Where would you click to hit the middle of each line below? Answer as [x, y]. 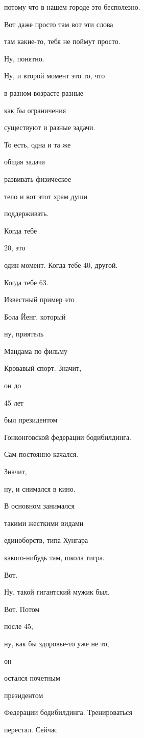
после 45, [19, 626]
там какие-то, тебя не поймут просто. [62, 41]
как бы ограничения [35, 110]
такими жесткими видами [44, 523]
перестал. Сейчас [31, 729]
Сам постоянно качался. [41, 454]
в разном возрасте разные [44, 92]
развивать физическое [38, 178]
